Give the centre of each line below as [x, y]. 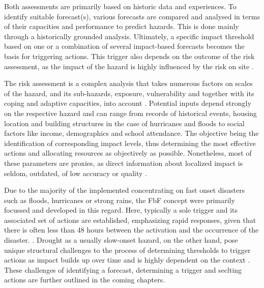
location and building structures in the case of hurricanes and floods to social [124, 123]
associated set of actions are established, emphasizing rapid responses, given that [130, 220]
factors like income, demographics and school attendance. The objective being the [131, 133]
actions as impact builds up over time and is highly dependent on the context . [127, 260]
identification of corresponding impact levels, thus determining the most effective [130, 143]
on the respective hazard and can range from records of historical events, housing [130, 113]
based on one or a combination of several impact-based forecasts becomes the [124, 46]
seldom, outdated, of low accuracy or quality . [76, 173]
